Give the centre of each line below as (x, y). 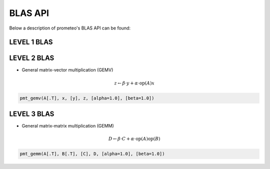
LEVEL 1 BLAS (31, 42)
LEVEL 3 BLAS (32, 114)
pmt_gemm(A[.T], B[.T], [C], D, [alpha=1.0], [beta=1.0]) (92, 154)
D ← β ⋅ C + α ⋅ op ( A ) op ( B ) (134, 139)
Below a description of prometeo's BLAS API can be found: (70, 28)
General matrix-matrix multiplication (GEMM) (68, 126)
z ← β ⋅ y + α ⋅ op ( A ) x (134, 83)
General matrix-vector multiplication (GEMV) (67, 70)
